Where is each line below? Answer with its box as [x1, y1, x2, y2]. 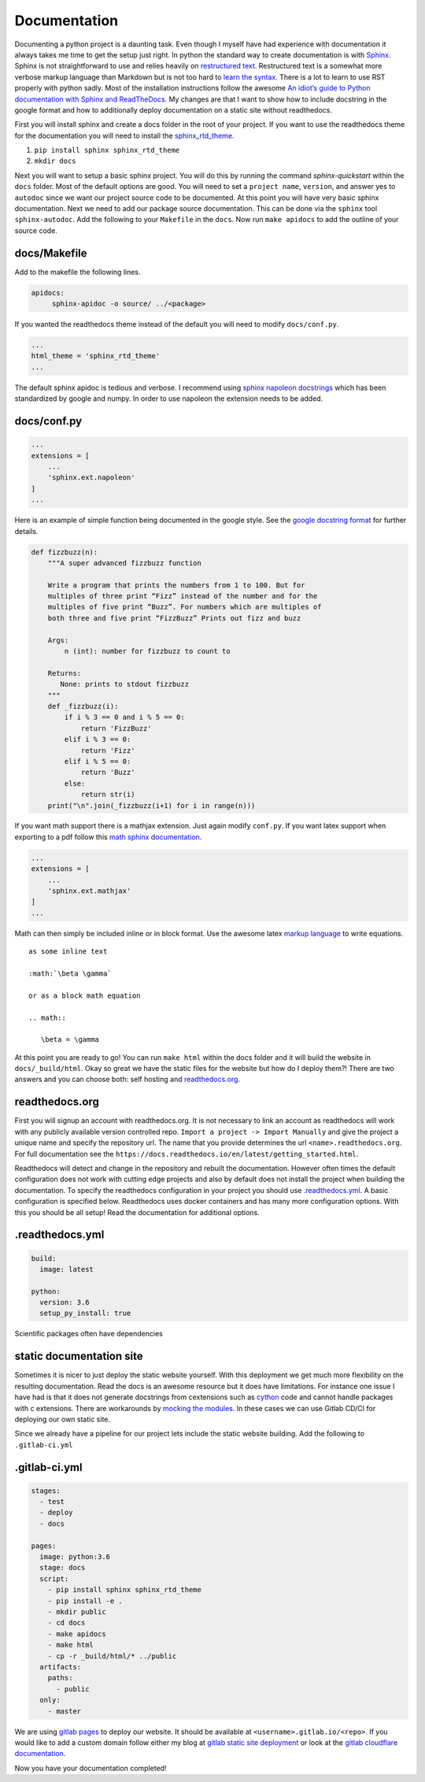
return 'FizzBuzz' [80, 724, 153, 732]
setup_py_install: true [39, 1309, 131, 1318]
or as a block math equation [28, 991, 141, 1000]
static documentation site [14, 1350, 143, 1363]
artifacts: [39, 1662, 82, 1671]
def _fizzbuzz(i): [47, 702, 119, 710]
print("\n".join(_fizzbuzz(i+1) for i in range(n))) [47, 801, 256, 810]
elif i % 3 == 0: [64, 735, 131, 744]
